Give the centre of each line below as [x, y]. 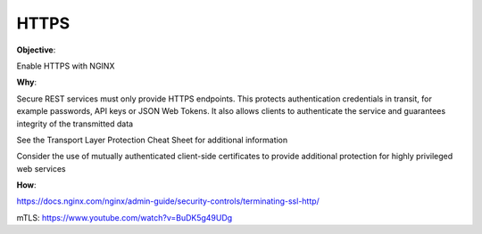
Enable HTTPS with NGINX [66, 66]
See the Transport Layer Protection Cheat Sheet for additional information [152, 140]
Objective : [36, 50]
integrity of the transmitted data [75, 124]
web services [41, 168]
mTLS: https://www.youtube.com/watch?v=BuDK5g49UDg [125, 217]
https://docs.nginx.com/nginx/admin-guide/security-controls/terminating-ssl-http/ [168, 201]
